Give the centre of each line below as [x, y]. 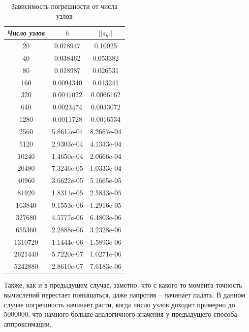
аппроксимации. [28, 323]
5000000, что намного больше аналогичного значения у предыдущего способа [121, 314]
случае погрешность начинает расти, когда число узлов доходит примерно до [120, 304]
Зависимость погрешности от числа [64, 6]
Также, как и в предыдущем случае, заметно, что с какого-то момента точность [123, 285]
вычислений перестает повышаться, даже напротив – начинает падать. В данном [125, 294]
